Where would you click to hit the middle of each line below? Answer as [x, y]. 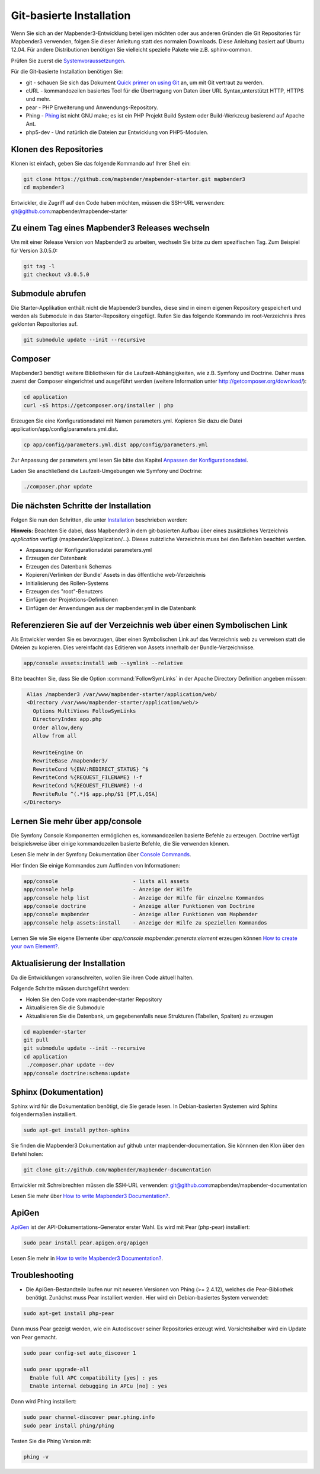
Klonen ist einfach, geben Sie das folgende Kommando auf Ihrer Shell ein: [101, 163]
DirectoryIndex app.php [67, 719]
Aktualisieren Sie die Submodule [65, 1008]
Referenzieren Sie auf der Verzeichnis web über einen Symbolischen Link [149, 625]
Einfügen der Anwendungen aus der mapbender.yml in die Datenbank [111, 608]
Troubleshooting [42, 1275]
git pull [36, 1040]
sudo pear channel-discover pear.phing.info [89, 1417]
